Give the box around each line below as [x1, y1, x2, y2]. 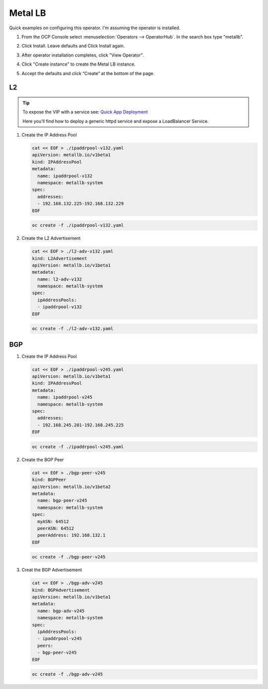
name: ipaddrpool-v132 [37, 173, 93, 179]
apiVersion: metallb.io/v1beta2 [32, 484, 111, 489]
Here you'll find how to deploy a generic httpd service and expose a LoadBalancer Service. [22, 118, 209, 124]
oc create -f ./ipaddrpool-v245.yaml [32, 444, 124, 449]
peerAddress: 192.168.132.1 [37, 533, 106, 538]
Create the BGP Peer [21, 457, 64, 463]
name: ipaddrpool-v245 [37, 395, 93, 400]
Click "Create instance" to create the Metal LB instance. [21, 61, 136, 67]
